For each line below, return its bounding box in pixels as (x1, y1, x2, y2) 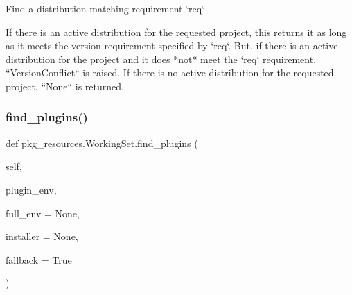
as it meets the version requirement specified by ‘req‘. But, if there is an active (6, 38, 338, 53)
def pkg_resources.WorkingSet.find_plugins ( (6, 135, 198, 150)
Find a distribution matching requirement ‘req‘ (6, 1, 205, 15)
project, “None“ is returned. (6, 78, 124, 93)
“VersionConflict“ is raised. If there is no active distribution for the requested (6, 65, 334, 80)
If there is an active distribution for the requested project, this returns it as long (6, 24, 347, 39)
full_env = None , (6, 205, 80, 220)
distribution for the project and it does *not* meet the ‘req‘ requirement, (6, 51, 317, 66)
